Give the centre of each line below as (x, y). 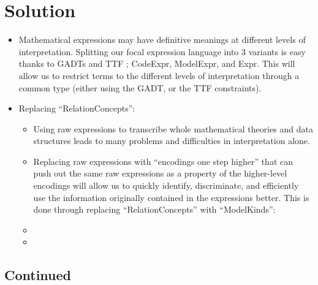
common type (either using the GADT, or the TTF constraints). (140, 87)
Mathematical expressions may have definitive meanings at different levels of (162, 40)
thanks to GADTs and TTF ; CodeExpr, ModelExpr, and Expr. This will (157, 63)
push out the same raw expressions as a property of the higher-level (160, 173)
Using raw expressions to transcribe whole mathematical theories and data (173, 128)
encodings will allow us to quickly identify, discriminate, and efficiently (166, 185)
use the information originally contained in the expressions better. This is (171, 197)
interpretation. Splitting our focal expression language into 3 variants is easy (162, 51)
